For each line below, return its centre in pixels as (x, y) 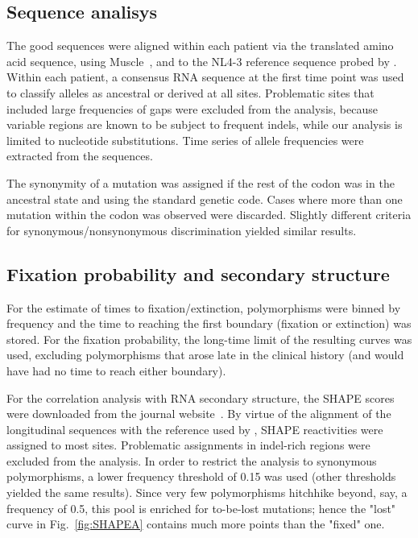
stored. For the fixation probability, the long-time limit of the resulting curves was (209, 339)
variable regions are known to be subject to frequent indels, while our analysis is (205, 124)
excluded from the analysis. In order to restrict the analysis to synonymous (192, 460)
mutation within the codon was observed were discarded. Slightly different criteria (209, 215)
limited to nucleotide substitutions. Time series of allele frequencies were (185, 140)
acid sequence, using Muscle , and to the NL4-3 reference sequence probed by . (202, 61)
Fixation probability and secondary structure (198, 273)
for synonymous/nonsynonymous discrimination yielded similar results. (182, 230)
